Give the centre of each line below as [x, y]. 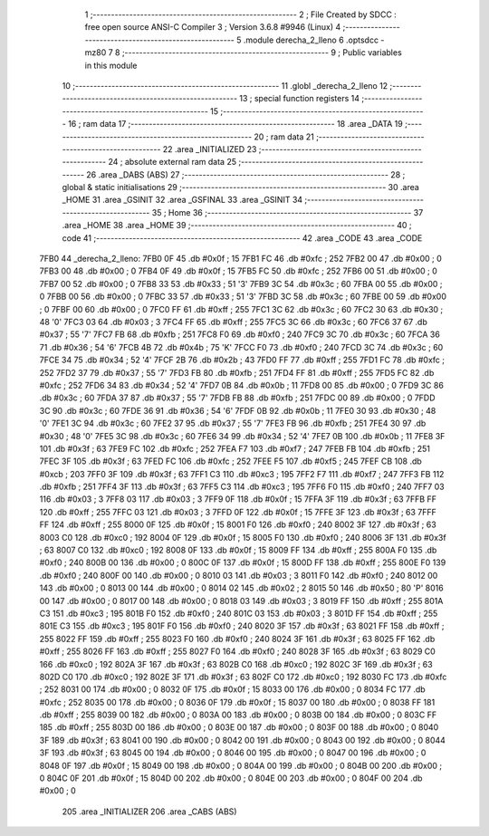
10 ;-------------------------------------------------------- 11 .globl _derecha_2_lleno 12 [225, 85]
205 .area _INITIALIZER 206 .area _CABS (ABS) [149, 812]
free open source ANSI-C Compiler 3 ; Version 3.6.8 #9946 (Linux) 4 [213, 27]
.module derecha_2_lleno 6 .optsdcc [311, 40]
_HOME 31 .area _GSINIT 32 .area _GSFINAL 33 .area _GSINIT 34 [182, 200]
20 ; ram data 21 [284, 137]
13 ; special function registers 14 [299, 99]
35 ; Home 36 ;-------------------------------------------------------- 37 [288, 212]
